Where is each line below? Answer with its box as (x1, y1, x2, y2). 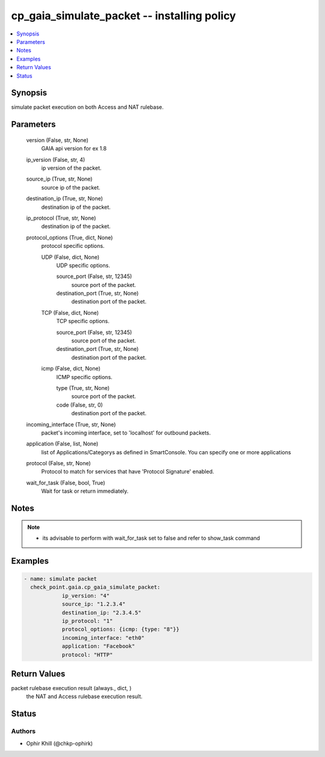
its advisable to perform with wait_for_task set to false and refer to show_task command (42, 534, 260, 542)
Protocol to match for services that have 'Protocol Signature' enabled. (41, 468, 214, 475)
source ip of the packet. (41, 184, 101, 191)
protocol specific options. (41, 243, 105, 250)
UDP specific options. (56, 262, 111, 269)
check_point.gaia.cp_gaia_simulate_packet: (30, 584, 161, 591)
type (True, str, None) (56, 384, 110, 391)
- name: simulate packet (23, 575, 97, 582)
